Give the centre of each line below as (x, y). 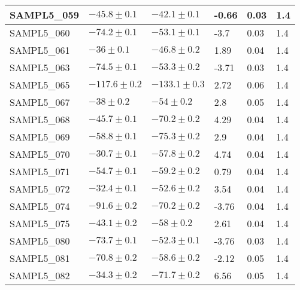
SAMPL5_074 (40, 206)
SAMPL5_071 (40, 171)
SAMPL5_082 (40, 275)
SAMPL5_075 (40, 223)
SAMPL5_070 (40, 154)
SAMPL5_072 (40, 189)
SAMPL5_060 (40, 33)
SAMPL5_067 (40, 102)
